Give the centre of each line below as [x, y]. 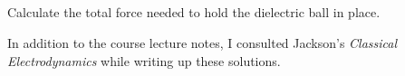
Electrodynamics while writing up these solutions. [144, 60]
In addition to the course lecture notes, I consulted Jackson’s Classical [202, 42]
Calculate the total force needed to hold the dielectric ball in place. [194, 12]
